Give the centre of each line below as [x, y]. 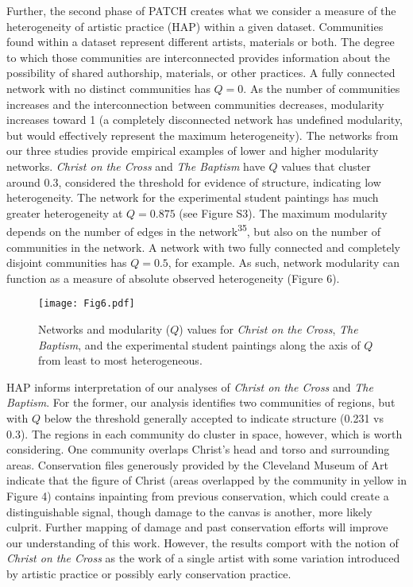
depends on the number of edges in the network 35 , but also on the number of [193, 230]
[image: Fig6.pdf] [87, 304]
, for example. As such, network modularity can [284, 263]
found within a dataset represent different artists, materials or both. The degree [201, 42]
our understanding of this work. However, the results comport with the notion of [203, 542]
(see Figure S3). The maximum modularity [283, 212]
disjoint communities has [67, 263]
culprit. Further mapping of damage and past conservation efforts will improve [197, 527]
